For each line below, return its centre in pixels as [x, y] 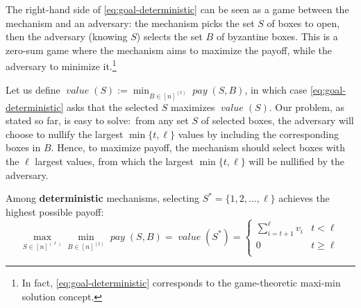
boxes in [23, 147]
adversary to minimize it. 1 [61, 65]
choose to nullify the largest [65, 134]
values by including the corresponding [258, 134]
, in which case [276, 89]
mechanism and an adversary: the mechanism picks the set [130, 23]
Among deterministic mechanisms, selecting [102, 198]
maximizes [193, 106]
